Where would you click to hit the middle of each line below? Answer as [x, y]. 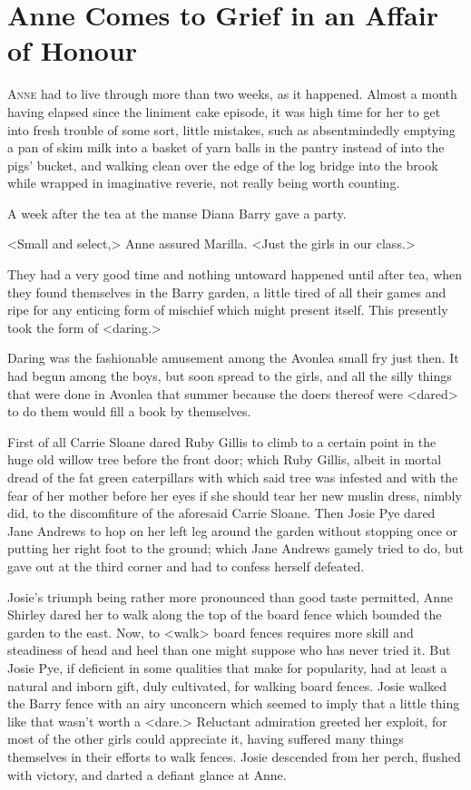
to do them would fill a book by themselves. [129, 411]
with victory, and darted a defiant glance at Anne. [147, 774]
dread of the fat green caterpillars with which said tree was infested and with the [233, 477]
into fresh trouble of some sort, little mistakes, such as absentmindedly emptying [231, 129]
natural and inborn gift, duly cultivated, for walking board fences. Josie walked [227, 685]
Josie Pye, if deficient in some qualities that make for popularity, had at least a [227, 667]
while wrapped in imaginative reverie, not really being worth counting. [204, 183]
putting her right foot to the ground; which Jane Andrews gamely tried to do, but [235, 548]
